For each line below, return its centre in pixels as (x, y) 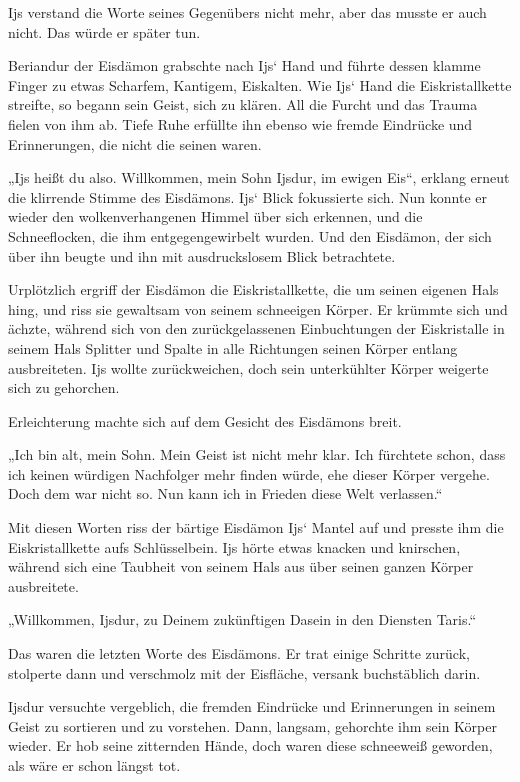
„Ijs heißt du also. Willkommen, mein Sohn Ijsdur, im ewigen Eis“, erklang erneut (259, 177)
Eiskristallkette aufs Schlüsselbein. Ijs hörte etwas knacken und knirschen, (234, 546)
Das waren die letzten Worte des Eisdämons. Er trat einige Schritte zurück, (239, 653)
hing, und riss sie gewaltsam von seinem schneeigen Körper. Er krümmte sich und (258, 308)
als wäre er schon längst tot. (94, 765)
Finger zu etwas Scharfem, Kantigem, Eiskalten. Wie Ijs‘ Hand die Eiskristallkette (260, 84)
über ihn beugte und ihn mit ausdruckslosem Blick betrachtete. (202, 255)
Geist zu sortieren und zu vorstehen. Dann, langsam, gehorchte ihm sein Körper (252, 725)
